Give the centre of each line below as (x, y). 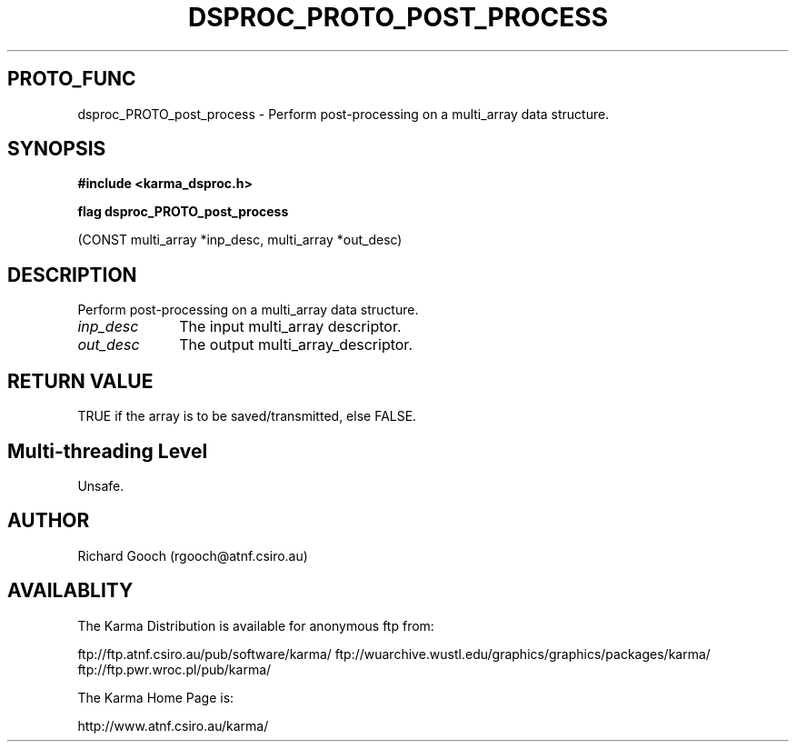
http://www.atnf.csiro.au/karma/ (173, 725)
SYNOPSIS (57, 149)
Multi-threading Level (108, 451)
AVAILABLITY (70, 591)
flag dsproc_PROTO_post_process (183, 212)
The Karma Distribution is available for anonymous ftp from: (256, 625)
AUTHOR (49, 521)
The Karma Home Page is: (156, 697)
